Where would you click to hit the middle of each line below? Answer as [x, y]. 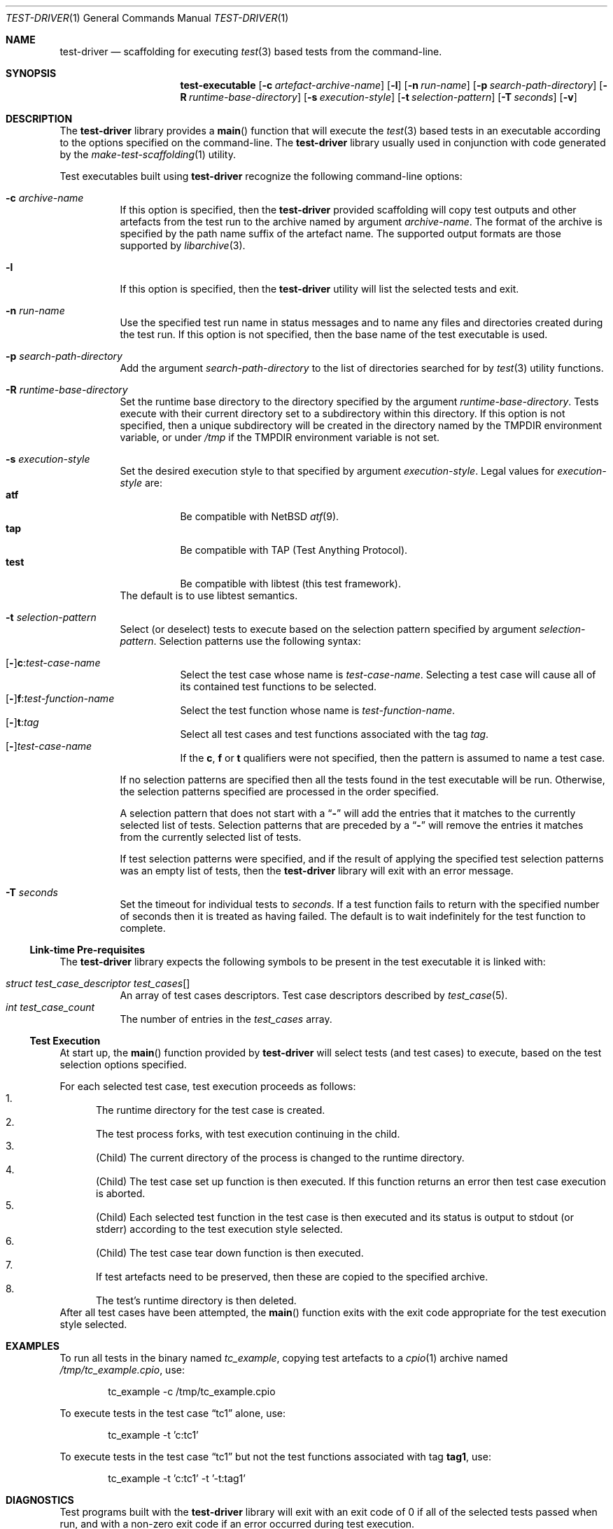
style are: [141, 483]
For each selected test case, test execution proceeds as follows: [208, 1086]
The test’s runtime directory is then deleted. [196, 1300]
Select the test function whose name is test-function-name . [318, 710]
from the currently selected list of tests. [211, 837]
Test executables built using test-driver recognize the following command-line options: [261, 176]
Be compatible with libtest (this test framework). [291, 584]
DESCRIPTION [39, 119]
